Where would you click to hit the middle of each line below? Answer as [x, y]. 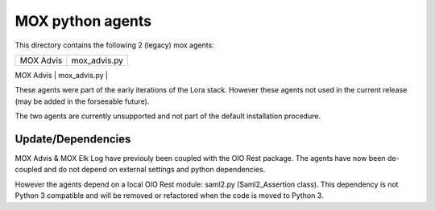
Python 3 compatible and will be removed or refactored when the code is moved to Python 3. [169, 196]
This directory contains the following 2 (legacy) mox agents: [115, 45]
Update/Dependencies [73, 139]
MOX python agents [83, 21]
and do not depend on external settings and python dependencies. [155, 170]
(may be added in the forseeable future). [82, 101]
